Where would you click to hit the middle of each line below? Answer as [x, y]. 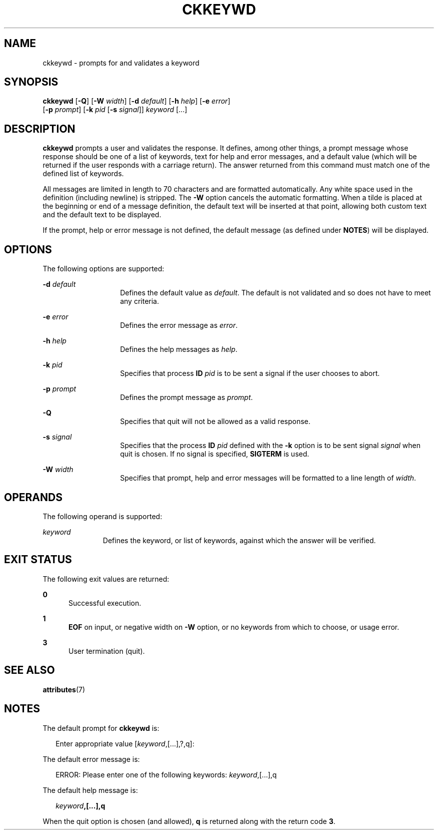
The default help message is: [90, 790]
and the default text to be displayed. [102, 215]
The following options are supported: [103, 269]
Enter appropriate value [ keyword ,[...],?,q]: [125, 743]
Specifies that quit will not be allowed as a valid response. [215, 422]
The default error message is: [91, 759]
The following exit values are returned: [106, 579]
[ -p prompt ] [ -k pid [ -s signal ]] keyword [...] [115, 110]
